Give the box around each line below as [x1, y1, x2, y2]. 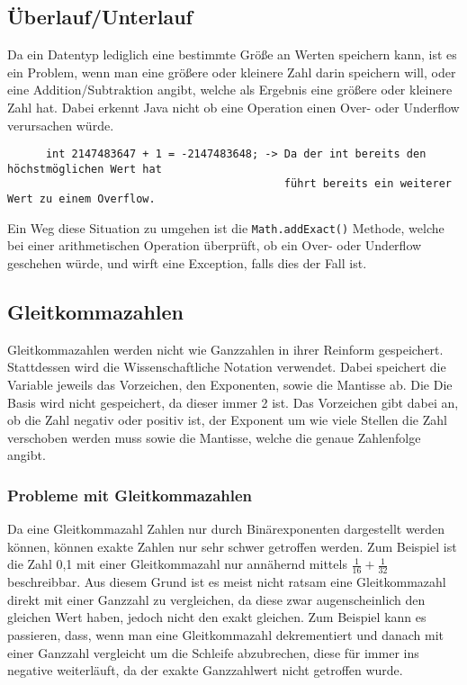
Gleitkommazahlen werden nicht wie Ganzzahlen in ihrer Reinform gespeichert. [7, 339, 444, 358]
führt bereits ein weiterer [283, 177, 452, 191]
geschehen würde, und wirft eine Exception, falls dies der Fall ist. [7, 254, 367, 273]
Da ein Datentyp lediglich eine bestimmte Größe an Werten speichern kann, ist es [7, 45, 457, 64]
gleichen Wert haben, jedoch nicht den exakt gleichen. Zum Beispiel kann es [7, 608, 427, 626]
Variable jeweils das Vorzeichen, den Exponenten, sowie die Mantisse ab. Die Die [7, 375, 453, 394]
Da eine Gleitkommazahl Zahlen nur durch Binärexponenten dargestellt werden [7, 519, 445, 538]
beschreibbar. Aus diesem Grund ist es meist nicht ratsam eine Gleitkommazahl [7, 572, 446, 591]
